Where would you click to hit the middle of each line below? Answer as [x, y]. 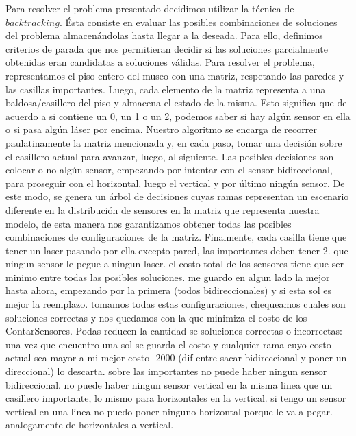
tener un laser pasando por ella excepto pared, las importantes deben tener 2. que [177, 250]
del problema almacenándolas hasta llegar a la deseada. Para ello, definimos [164, 35]
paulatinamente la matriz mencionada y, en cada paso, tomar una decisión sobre [174, 142]
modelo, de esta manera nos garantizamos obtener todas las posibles [149, 223]
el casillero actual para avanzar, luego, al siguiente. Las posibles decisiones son [170, 156]
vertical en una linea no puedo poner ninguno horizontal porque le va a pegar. [169, 411]
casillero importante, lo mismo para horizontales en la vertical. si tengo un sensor [176, 398]
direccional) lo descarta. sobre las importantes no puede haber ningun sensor [166, 371]
